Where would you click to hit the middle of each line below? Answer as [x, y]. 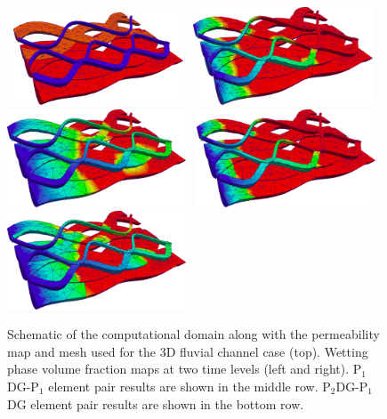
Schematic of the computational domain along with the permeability [193, 334]
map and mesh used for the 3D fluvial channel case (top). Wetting [188, 351]
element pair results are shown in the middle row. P [189, 386]
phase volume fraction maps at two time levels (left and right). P [185, 369]
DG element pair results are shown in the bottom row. [156, 403]
